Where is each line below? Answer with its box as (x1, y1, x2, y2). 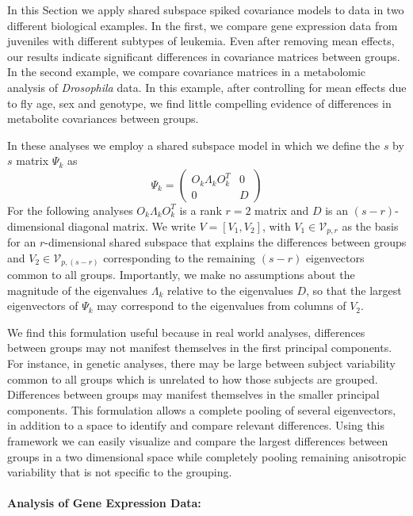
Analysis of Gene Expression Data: (7, 495, 201, 511)
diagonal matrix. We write (68, 217, 196, 234)
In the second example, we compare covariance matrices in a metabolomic (7, 63, 366, 80)
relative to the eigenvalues (166, 281, 293, 298)
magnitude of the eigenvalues (7, 281, 148, 298)
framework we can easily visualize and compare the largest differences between (7, 433, 388, 449)
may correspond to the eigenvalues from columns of (97, 297, 346, 314)
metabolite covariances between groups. (7, 110, 199, 127)
